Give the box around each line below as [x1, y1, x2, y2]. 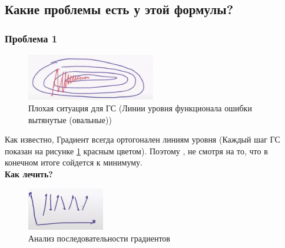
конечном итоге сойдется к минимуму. [5, 156, 142, 168]
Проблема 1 [5, 31, 58, 45]
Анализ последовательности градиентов [28, 232, 170, 244]
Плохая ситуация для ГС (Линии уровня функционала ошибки [28, 101, 252, 114]
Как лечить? [5, 167, 53, 180]
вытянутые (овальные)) [28, 113, 112, 125]
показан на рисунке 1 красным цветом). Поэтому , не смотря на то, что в [5, 144, 268, 157]
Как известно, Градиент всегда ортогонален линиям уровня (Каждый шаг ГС [5, 133, 280, 146]
